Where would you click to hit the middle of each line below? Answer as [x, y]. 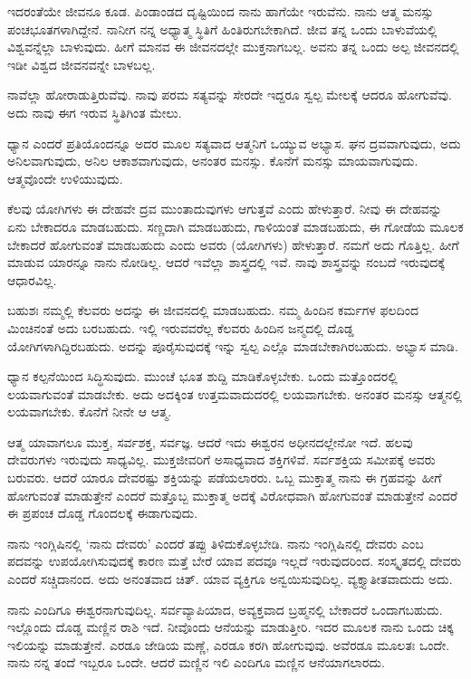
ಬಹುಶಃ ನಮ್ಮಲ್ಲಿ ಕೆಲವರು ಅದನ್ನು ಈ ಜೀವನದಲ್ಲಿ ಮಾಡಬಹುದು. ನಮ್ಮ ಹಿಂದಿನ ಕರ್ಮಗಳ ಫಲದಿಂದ [213, 310]
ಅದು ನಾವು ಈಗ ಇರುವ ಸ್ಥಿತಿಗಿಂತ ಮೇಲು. [95, 112]
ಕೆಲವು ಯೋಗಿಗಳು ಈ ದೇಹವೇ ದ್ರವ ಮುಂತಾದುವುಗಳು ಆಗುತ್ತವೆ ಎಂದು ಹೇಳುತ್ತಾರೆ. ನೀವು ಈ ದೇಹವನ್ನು [225, 209]
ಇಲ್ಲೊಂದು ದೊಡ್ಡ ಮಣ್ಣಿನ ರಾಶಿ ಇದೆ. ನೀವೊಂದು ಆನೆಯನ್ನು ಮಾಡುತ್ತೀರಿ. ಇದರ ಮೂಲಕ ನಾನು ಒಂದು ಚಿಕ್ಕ [231, 627]
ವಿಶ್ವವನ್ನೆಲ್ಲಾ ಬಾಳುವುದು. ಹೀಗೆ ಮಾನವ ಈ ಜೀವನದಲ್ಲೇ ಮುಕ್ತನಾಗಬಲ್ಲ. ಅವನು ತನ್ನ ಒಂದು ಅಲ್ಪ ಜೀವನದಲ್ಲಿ [233, 47]
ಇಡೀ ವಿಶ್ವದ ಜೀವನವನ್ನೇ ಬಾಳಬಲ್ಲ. [82, 64]
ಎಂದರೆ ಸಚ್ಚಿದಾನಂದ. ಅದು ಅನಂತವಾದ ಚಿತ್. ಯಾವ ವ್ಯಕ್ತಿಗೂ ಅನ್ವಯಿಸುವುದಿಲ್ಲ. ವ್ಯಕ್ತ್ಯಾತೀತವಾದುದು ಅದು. [230, 579]
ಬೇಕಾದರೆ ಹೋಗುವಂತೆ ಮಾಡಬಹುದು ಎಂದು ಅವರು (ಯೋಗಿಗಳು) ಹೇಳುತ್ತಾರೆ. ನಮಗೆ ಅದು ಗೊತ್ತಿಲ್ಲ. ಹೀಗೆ [233, 244]
